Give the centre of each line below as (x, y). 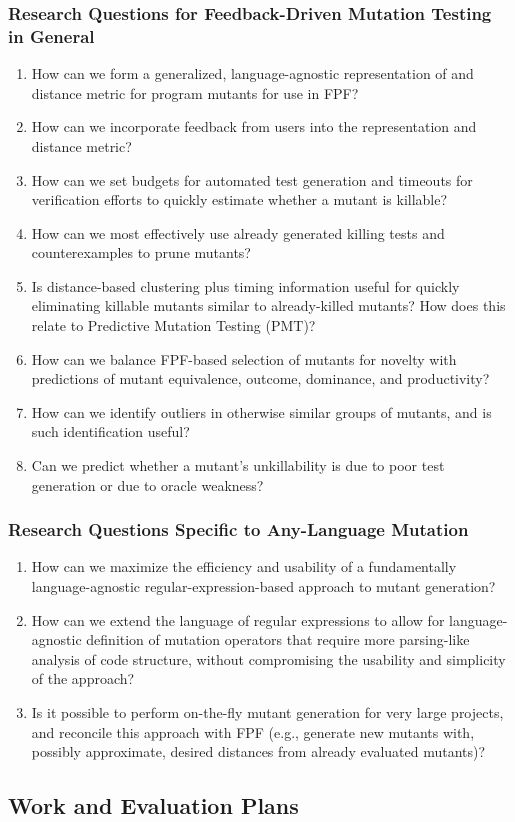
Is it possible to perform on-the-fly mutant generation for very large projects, (267, 712)
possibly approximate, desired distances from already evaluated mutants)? (258, 751)
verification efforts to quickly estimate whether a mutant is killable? (239, 199)
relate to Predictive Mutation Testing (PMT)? (173, 325)
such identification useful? (110, 431)
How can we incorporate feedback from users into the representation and (254, 126)
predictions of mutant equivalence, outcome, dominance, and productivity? (260, 378)
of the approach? (83, 678)
